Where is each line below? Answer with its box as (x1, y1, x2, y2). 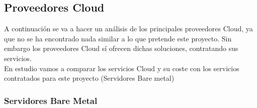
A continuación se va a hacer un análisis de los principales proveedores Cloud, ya (4, 23, 253, 34)
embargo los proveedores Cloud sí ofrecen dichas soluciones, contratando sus (4, 43, 238, 53)
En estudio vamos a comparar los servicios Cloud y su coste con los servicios (4, 63, 239, 73)
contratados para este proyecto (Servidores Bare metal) (4, 73, 175, 83)
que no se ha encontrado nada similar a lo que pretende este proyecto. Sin (4, 33, 232, 43)
